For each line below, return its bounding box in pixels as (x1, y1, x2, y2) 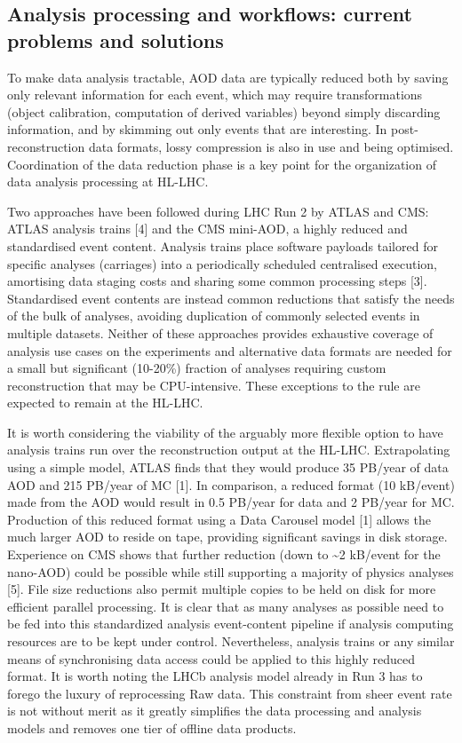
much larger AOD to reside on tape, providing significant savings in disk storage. (7, 527, 448, 546)
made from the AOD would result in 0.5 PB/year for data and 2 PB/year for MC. (7, 493, 455, 511)
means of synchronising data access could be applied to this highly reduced (7, 649, 416, 668)
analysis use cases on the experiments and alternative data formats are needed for (7, 341, 452, 360)
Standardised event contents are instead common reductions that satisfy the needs (7, 289, 455, 307)
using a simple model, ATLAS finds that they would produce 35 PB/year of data (7, 458, 449, 477)
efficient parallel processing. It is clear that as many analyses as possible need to (7, 597, 444, 615)
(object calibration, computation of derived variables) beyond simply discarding (7, 102, 441, 121)
